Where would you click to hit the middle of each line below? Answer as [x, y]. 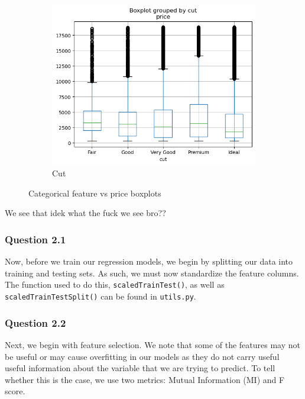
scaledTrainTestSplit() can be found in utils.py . [100, 296]
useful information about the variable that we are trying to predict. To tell [140, 368]
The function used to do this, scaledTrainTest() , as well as [115, 284]
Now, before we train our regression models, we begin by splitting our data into [149, 261]
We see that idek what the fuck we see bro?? [85, 213]
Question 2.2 [35, 322]
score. [15, 391]
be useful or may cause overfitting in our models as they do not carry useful [142, 356]
